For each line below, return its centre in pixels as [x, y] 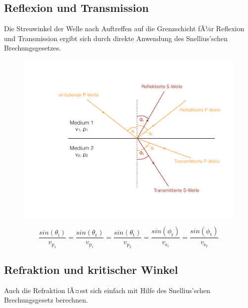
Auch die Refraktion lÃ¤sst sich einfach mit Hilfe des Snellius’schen [107, 290]
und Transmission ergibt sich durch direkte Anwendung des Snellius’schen [116, 38]
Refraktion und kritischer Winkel [91, 269]
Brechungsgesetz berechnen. [46, 300]
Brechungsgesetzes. [33, 48]
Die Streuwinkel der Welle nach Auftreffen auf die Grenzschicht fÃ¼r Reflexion [124, 28]
